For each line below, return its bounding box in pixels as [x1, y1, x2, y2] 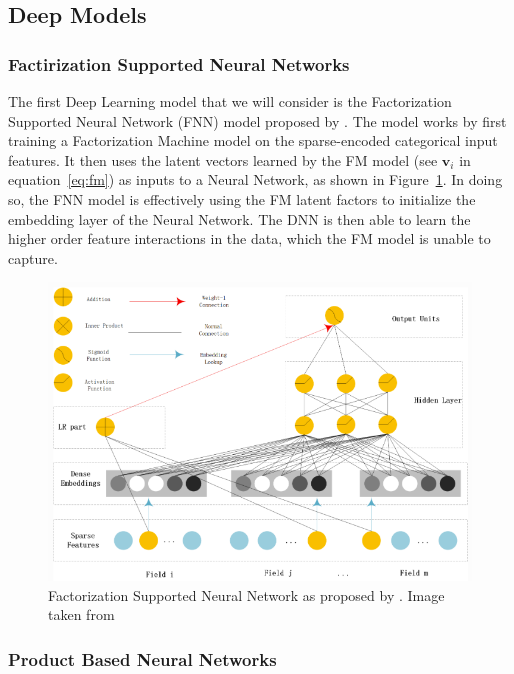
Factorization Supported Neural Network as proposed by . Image [48, 584, 445, 605]
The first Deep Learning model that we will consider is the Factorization [8, 91, 452, 111]
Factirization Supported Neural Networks [8, 51, 350, 76]
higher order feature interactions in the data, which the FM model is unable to [8, 228, 491, 249]
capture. [8, 247, 58, 268]
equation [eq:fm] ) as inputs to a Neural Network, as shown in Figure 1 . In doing [8, 169, 503, 190]
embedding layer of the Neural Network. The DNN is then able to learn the [8, 208, 471, 229]
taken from [48, 604, 115, 625]
